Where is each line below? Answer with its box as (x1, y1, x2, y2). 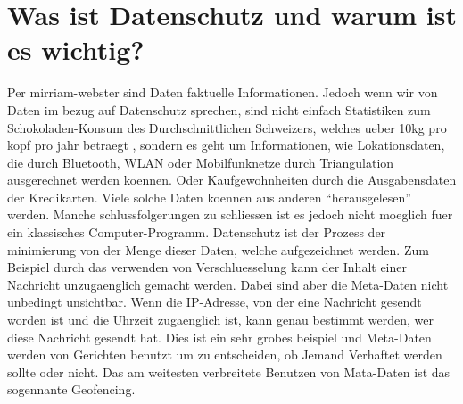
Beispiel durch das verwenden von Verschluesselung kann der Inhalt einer (7, 258, 407, 276)
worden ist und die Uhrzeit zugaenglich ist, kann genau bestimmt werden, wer (7, 310, 434, 329)
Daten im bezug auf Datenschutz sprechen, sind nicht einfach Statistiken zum (7, 100, 431, 119)
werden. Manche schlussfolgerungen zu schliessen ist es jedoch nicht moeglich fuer (7, 205, 453, 224)
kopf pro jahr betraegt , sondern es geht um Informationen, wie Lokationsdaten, (7, 136, 445, 154)
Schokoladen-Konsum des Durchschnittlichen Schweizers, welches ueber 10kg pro (7, 118, 447, 136)
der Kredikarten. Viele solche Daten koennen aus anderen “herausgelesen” (7, 187, 411, 206)
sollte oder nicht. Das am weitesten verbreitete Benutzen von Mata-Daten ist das (7, 362, 451, 381)
